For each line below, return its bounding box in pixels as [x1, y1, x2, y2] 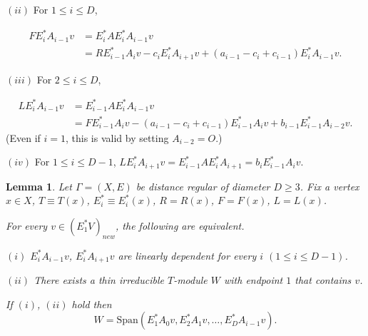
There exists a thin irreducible [34, 273, 164, 287]
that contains [295, 273, 352, 287]
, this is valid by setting [65, 130, 169, 145]
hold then [71, 296, 112, 311]
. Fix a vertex [300, 178, 359, 193]
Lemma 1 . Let [6, 178, 72, 193]
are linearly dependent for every [118, 248, 257, 263]
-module [173, 273, 208, 287]
